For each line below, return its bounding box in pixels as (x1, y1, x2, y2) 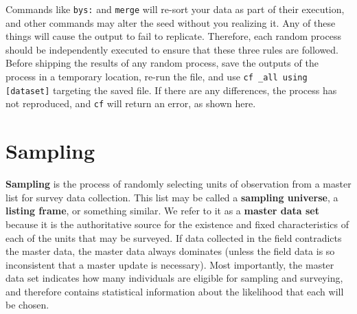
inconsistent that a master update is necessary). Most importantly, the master (5, 257, 334, 271)
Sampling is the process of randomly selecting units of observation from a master (5, 177, 352, 191)
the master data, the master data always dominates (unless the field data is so (5, 244, 335, 258)
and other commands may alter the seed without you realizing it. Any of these (5, 15, 336, 30)
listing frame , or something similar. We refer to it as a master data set (5, 203, 319, 218)
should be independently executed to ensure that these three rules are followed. (5, 42, 339, 56)
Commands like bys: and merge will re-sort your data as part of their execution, (5, 2, 345, 16)
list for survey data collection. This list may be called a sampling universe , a (5, 190, 338, 204)
